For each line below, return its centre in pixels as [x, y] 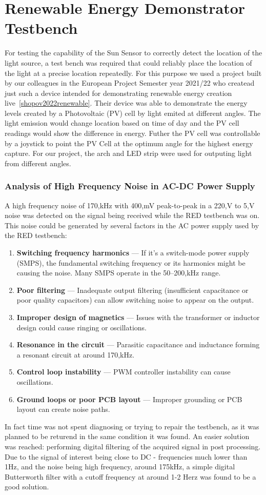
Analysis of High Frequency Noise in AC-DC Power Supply [130, 186]
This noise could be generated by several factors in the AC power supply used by [132, 225]
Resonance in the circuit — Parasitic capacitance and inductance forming [138, 344]
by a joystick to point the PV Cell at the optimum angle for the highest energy [129, 143]
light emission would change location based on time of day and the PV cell [122, 123]
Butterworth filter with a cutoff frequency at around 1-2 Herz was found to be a [130, 476]
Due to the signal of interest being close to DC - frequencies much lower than [126, 456]
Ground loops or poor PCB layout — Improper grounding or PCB [129, 399]
